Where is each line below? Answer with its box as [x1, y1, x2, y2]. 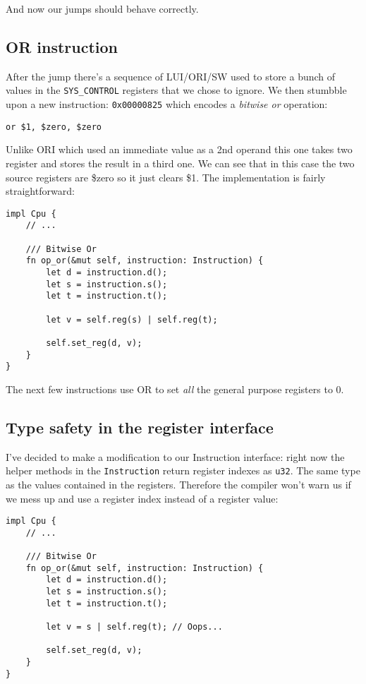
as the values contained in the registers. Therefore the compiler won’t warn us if [6, 476, 351, 491]
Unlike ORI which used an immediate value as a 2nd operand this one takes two [6, 142, 353, 157]
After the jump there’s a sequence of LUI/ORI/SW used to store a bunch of [6, 68, 336, 83]
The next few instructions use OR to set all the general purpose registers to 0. [6, 381, 344, 396]
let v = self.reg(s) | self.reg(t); [46, 314, 218, 325]
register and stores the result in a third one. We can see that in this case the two [6, 155, 355, 170]
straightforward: [6, 184, 75, 198]
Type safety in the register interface [6, 416, 274, 438]
